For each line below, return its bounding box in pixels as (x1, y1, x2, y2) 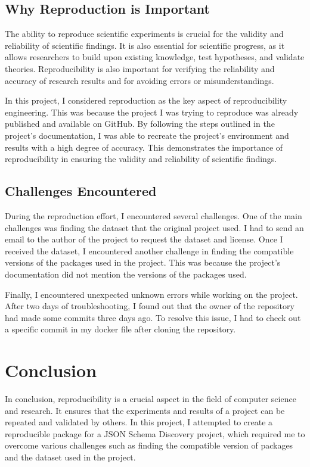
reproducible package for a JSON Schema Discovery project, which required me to (5, 427, 305, 440)
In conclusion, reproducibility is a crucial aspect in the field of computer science (5, 393, 296, 404)
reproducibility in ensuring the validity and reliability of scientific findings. (5, 152, 277, 165)
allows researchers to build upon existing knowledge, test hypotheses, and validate (5, 51, 305, 63)
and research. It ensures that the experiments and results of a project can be (5, 404, 285, 416)
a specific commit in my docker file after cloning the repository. (5, 323, 236, 335)
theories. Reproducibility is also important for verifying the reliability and (5, 62, 275, 74)
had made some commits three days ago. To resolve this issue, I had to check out (5, 311, 301, 323)
